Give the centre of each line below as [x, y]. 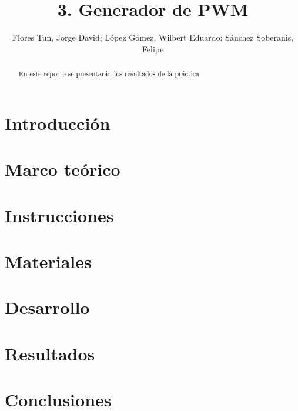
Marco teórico [63, 169]
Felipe [153, 49]
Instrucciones [59, 215]
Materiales [48, 261]
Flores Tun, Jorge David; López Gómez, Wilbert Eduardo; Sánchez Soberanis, [153, 37]
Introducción [58, 123]
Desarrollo [47, 307]
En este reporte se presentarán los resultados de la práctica [109, 74]
